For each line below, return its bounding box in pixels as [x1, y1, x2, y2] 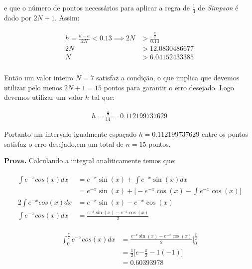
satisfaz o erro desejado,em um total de [4, 138, 124, 149]
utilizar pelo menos [4, 82, 62, 92]
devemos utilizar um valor [4, 92, 83, 102]
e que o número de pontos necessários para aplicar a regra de [4, 2, 190, 12]
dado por [4, 12, 31, 22]
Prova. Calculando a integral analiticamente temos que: [4, 155, 176, 166]
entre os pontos [201, 129, 249, 139]
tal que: [91, 92, 115, 102]
